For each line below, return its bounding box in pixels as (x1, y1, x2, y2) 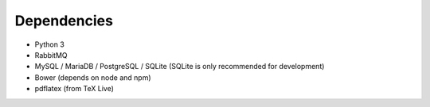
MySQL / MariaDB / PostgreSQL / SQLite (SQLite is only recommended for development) (34, 62, 325, 71)
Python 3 (34, 40, 65, 49)
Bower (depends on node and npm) (34, 72, 151, 82)
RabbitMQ (34, 50, 68, 59)
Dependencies (14, 12, 113, 29)
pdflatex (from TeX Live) (34, 84, 115, 94)
